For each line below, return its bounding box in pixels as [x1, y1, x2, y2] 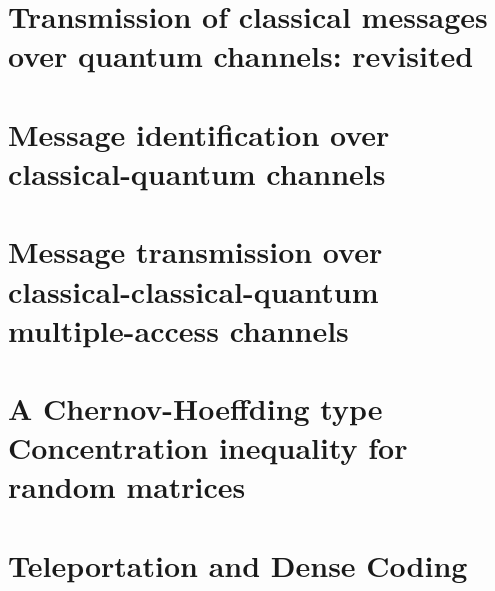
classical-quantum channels [8, 152, 386, 193]
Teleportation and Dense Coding [8, 544, 468, 585]
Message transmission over [8, 231, 383, 272]
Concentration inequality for [8, 427, 408, 468]
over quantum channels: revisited [8, 35, 474, 76]
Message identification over [8, 113, 390, 154]
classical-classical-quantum [8, 270, 379, 311]
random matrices [8, 466, 246, 507]
